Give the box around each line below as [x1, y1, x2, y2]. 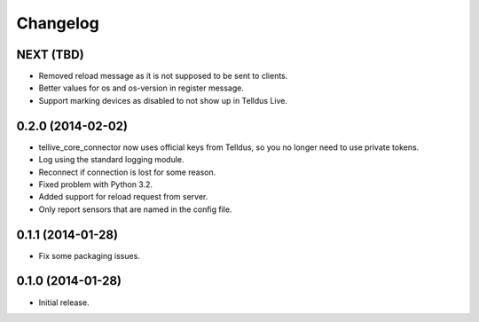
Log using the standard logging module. [38, 154, 185, 165]
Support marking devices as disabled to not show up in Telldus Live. [38, 95, 288, 106]
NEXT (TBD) [16, 47, 84, 62]
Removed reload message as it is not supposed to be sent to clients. [38, 71, 288, 82]
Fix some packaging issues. [38, 250, 141, 261]
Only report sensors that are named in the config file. [38, 204, 232, 215]
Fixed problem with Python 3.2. [38, 178, 153, 190]
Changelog [16, 13, 99, 33]
